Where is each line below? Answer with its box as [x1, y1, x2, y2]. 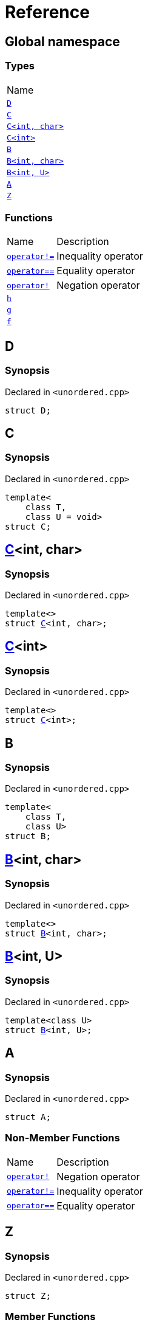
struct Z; [5, 1291, 51, 1301]
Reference [5, 2, 90, 22]
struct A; [5, 1112, 51, 1123]
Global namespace [5, 33, 120, 49]
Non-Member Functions [5, 1132, 120, 1144]
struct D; [5, 405, 51, 415]
